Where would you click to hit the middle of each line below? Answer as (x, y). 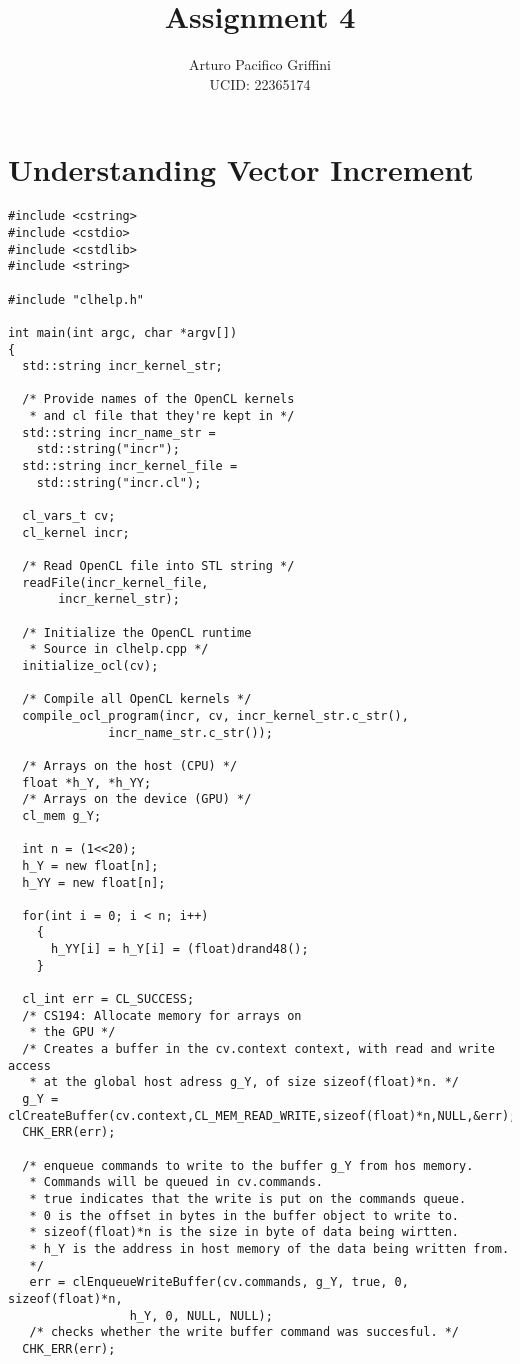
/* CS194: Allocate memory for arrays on (162, 1015)
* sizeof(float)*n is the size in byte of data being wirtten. (244, 1232)
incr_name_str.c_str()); (190, 732)
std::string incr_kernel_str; (122, 366)
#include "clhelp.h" (76, 299)
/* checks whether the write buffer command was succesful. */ (244, 1332)
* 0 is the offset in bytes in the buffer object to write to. (244, 1215)
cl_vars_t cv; (69, 516)
